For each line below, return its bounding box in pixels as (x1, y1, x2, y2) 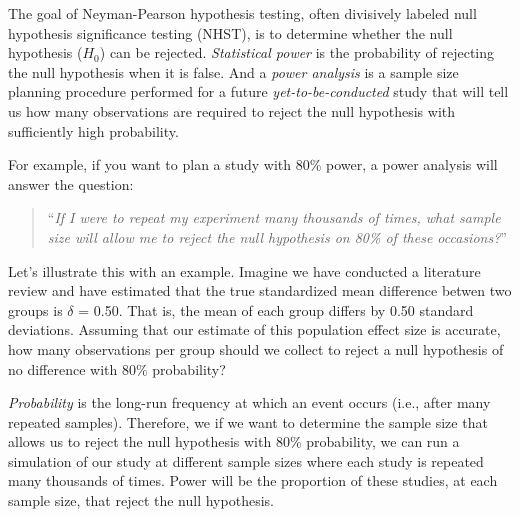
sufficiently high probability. (8, 120, 179, 141)
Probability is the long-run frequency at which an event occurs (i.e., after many (8, 392, 491, 413)
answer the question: (8, 173, 134, 194)
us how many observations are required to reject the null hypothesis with (8, 100, 456, 121)
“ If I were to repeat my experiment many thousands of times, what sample (47, 207, 501, 228)
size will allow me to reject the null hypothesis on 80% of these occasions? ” (47, 226, 507, 247)
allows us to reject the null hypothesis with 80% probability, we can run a (8, 431, 460, 452)
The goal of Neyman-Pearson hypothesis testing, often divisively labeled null (8, 3, 477, 23)
